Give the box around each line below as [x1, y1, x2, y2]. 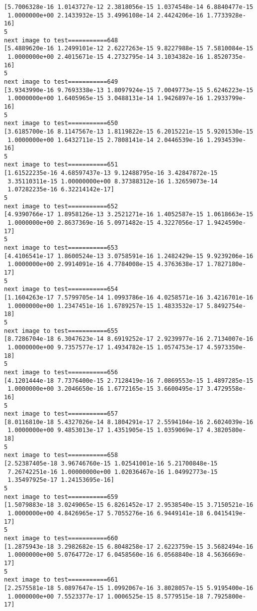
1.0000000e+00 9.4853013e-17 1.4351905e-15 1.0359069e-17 [7, 427, 203, 434]
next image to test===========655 [4, 327, 118, 334]
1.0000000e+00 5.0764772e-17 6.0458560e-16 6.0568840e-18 [7, 551, 203, 559]
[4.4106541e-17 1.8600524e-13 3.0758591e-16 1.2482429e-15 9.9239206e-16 [4, 252, 254, 260]
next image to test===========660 [4, 535, 118, 542]
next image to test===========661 [4, 576, 118, 584]
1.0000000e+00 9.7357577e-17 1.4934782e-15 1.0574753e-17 [7, 343, 203, 351]
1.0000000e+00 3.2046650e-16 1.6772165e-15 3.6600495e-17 [7, 385, 203, 393]
